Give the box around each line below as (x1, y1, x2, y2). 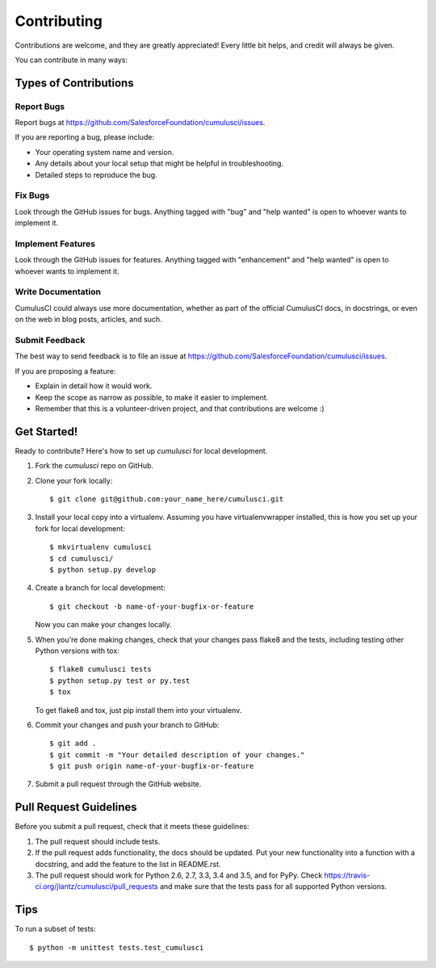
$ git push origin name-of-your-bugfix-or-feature (49, 761, 254, 771)
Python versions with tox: (35, 646, 120, 656)
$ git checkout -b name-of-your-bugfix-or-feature (49, 601, 254, 611)
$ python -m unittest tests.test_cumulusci (29, 943, 204, 952)
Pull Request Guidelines (15, 800, 137, 815)
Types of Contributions (15, 76, 134, 90)
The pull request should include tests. (35, 836, 161, 846)
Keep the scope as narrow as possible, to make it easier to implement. (35, 392, 269, 402)
